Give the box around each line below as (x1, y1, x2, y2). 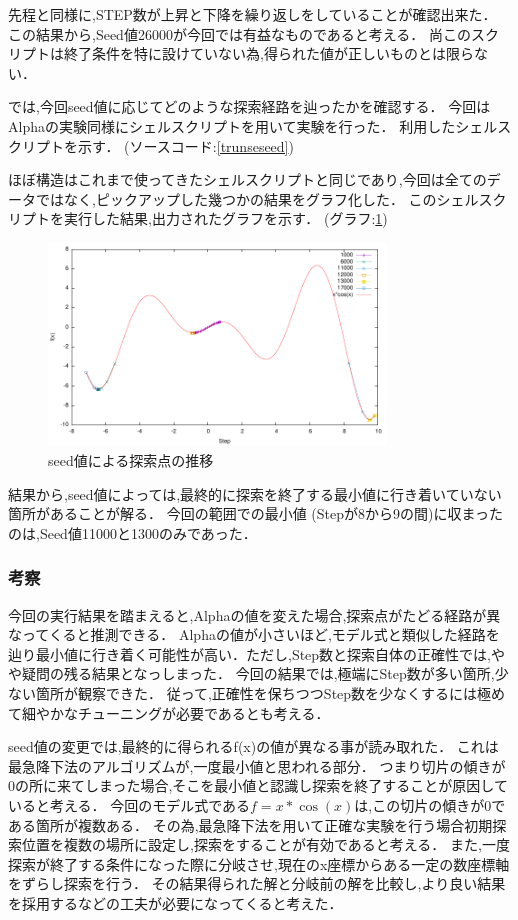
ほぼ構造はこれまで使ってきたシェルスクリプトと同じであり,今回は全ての (8, 169, 487, 190)
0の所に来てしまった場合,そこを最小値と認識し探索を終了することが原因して (8, 775, 508, 796)
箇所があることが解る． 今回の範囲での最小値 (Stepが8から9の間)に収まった (8, 503, 503, 524)
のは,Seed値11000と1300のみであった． (8, 522, 257, 543)
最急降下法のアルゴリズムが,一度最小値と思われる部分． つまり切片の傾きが (8, 755, 506, 776)
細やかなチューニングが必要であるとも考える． (21, 702, 330, 723)
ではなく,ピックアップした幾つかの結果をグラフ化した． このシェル (35, 188, 479, 209)
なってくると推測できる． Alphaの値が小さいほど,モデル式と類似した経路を (8, 624, 500, 645)
